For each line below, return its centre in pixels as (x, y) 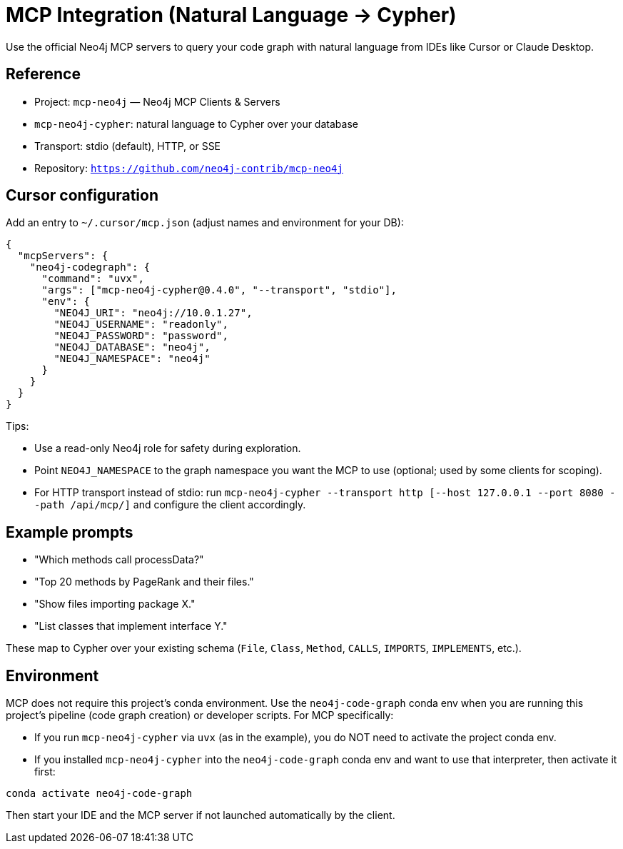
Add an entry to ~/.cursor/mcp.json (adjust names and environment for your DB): (205, 223)
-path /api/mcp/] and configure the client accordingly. (170, 505)
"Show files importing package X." (115, 604)
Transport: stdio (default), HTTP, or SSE (128, 146)
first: (45, 772)
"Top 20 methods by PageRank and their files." (144, 582)
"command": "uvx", (93, 279)
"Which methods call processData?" (119, 560)
